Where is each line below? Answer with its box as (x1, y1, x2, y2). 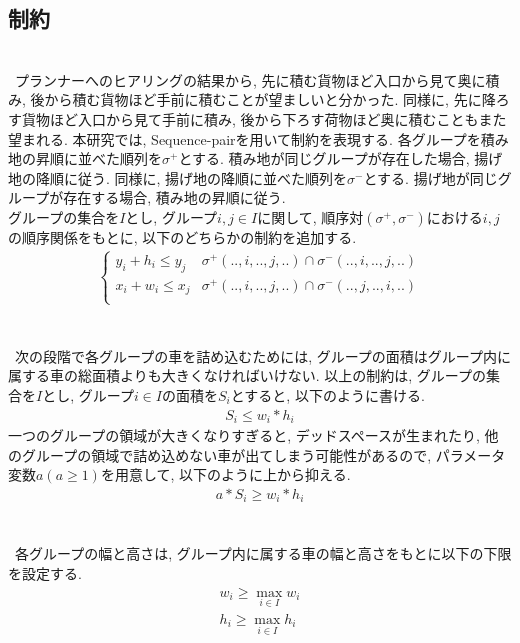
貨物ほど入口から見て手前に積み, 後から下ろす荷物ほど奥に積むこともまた (21, 108, 507, 129)
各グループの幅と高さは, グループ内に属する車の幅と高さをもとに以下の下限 (14, 543, 512, 564)
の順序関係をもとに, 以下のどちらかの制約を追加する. (8, 226, 357, 247)
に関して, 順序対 (257, 206, 364, 227)
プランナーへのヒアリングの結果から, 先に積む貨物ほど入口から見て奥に (14, 69, 486, 90)
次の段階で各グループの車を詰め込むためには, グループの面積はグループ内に (14, 345, 512, 366)
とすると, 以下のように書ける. (230, 384, 425, 405)
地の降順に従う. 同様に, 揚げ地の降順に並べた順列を (8, 167, 348, 188)
